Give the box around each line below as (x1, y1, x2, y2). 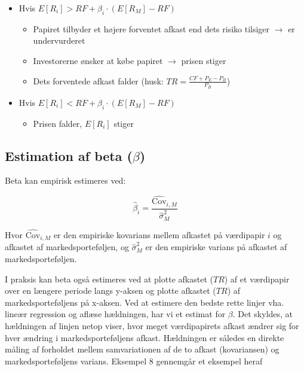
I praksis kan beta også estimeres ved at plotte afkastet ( (5, 272, 213, 285)
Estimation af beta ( (5, 146, 133, 165)
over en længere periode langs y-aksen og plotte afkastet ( (5, 284, 216, 297)
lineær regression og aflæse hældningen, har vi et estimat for (5, 308, 226, 320)
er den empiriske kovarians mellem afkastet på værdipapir (53, 228, 265, 241)
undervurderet (33, 34, 85, 47)
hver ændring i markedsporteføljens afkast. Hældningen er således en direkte (5, 331, 284, 343)
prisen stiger (181, 54, 226, 66)
